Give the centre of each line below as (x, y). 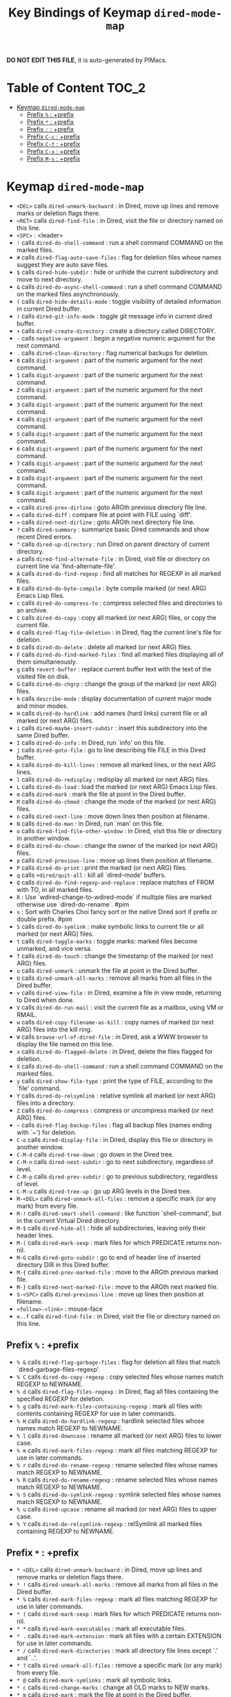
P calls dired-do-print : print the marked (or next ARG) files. (102, 868)
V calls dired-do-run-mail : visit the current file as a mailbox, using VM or (120, 1008)
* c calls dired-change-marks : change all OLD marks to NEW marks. (113, 1687)
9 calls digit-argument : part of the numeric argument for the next (109, 493)
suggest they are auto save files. (63, 265)
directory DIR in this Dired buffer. (63, 1265)
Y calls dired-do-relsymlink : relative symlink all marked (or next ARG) (116, 1096)
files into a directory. (46, 1103)
